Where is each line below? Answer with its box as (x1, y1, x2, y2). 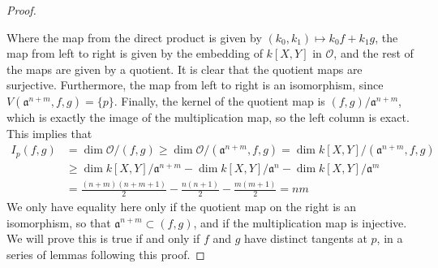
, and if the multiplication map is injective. (193, 214, 407, 231)
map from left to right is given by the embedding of (6, 45, 263, 62)
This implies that (6, 124, 92, 141)
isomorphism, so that (6, 214, 111, 231)
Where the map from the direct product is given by (6, 28, 262, 45)
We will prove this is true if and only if (6, 230, 200, 247)
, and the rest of (333, 45, 414, 62)
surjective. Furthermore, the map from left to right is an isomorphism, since (6, 76, 384, 93)
